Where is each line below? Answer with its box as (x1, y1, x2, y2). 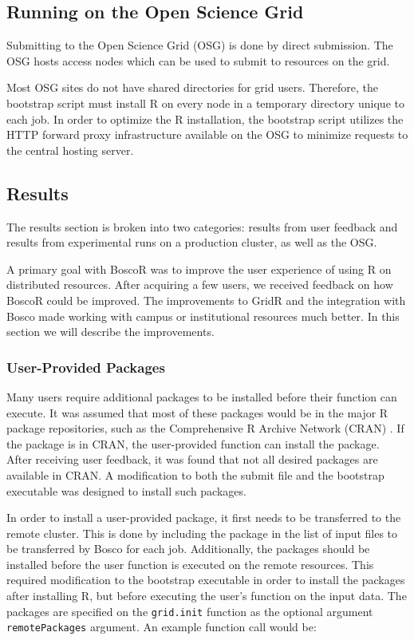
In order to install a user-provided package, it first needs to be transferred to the (6, 509, 401, 526)
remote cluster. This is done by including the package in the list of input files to (6, 524, 398, 541)
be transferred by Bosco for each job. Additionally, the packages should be (6, 540, 370, 557)
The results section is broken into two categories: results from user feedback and (6, 218, 398, 235)
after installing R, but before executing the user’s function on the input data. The (6, 587, 407, 604)
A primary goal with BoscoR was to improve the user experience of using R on (6, 260, 392, 277)
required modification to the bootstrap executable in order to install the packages (6, 571, 405, 588)
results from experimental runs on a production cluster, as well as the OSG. (6, 234, 377, 251)
